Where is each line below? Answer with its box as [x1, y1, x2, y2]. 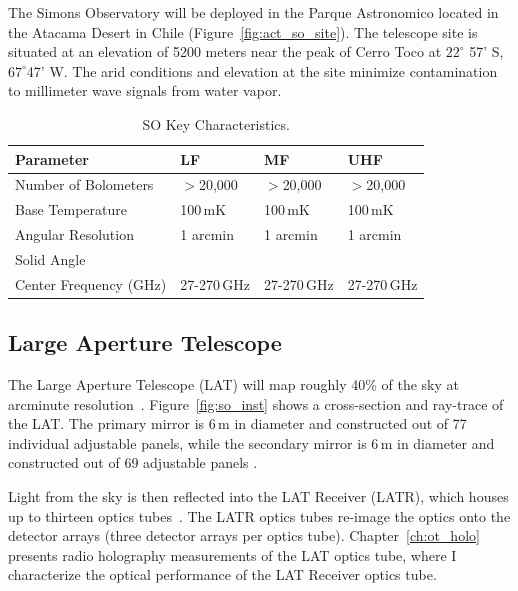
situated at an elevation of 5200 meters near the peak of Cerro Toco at [8, 41, 442, 62]
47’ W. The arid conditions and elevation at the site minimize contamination [26, 60, 498, 81]
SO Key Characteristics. [142, 113, 290, 134]
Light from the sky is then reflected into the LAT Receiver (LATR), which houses [8, 486, 509, 507]
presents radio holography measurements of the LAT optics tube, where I [8, 544, 457, 565]
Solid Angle [15, 248, 86, 269]
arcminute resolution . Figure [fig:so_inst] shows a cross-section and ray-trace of [8, 393, 504, 414]
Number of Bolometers [15, 174, 154, 195]
